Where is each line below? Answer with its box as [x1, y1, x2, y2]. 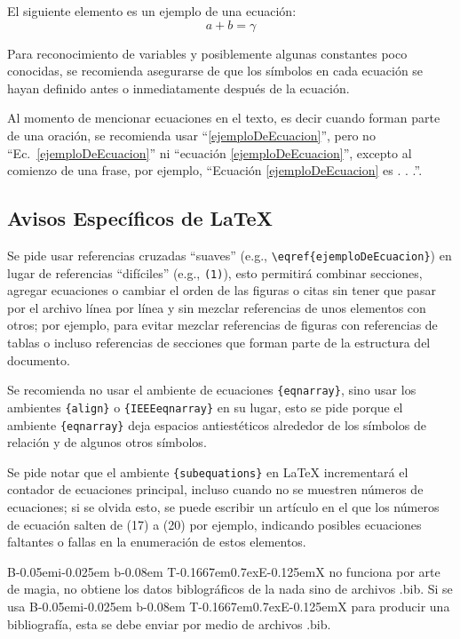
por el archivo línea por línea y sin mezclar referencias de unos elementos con [7, 298, 426, 316]
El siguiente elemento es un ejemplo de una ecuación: [7, 2, 297, 20]
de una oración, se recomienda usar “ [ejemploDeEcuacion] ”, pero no [7, 125, 376, 144]
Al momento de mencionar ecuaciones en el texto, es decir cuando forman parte [7, 108, 440, 127]
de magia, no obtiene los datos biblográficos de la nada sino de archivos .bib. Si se [7, 579, 453, 598]
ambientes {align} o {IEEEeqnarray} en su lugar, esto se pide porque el [7, 397, 403, 416]
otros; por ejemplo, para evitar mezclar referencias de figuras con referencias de [7, 316, 438, 334]
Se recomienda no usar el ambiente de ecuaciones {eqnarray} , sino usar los [7, 380, 416, 399]
